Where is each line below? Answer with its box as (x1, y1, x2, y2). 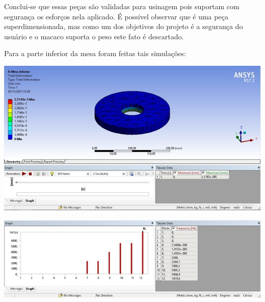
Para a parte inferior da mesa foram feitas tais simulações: (4, 48, 186, 59)
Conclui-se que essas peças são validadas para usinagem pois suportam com (4, 1, 240, 11)
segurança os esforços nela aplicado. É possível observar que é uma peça (4, 11, 228, 21)
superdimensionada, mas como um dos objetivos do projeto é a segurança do (4, 21, 243, 32)
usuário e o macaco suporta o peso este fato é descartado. (4, 31, 184, 41)
